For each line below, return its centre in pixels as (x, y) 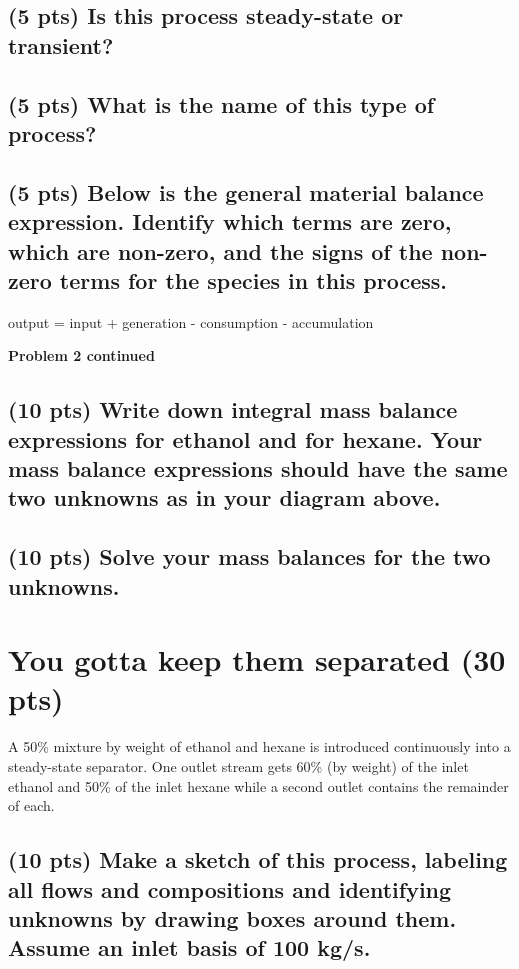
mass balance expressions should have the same (258, 468)
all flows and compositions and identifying (230, 888)
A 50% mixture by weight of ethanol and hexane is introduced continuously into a (259, 746)
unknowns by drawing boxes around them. (232, 917)
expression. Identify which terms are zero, (230, 221)
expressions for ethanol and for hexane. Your (245, 438)
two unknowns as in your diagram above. (224, 497)
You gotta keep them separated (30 (257, 659)
